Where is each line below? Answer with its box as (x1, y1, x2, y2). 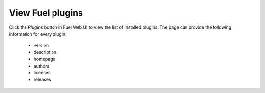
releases (33, 76, 51, 83)
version (33, 42, 49, 48)
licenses (33, 70, 51, 75)
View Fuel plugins (9, 7, 83, 18)
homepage (33, 56, 56, 62)
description (33, 49, 57, 55)
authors (33, 63, 50, 69)
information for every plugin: (9, 31, 67, 37)
